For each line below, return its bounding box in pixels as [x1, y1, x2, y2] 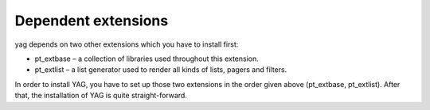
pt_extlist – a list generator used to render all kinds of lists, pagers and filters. [34, 65, 287, 74]
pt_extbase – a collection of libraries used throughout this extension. [34, 54, 259, 63]
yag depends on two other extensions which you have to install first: [14, 40, 239, 49]
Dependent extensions [14, 12, 169, 29]
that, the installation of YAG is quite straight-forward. [14, 91, 187, 101]
